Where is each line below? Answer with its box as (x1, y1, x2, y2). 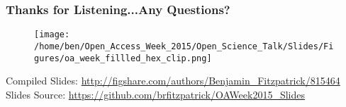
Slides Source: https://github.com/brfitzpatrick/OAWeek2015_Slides (6, 87, 305, 101)
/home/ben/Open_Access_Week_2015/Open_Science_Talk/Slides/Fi (34, 41, 334, 51)
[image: (34, 30, 70, 40)
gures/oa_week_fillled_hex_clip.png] (34, 53, 212, 63)
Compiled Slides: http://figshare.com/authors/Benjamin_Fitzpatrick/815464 (6, 73, 340, 88)
